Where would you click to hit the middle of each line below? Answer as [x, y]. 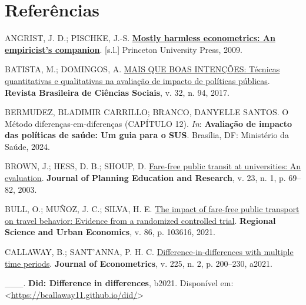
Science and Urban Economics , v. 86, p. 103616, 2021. [110, 232]
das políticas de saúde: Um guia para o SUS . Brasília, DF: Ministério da [147, 135]
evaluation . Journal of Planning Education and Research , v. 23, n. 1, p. [145, 178]
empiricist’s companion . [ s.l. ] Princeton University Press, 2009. [124, 49]
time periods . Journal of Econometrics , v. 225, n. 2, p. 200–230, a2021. [139, 263]
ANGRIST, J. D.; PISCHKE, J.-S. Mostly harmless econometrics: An [140, 38]
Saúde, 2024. [28, 146]
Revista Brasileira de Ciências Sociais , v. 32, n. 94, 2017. [117, 92]
